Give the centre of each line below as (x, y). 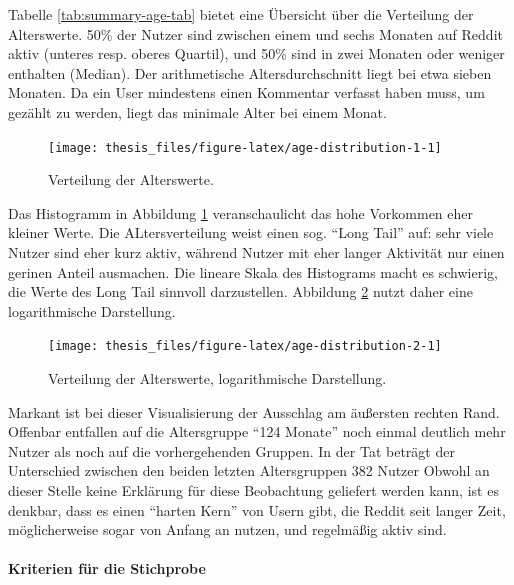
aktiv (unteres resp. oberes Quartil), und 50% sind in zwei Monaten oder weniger (256, 53)
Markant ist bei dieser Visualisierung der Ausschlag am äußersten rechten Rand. (254, 411)
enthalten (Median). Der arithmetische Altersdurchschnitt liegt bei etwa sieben (250, 72)
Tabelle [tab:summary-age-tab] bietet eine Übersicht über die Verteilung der (241, 14)
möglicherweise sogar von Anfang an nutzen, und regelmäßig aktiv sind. (227, 529)
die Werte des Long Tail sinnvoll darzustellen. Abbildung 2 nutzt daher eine (240, 291)
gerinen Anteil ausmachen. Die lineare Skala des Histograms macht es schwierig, (253, 271)
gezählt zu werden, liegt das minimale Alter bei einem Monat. (197, 111)
